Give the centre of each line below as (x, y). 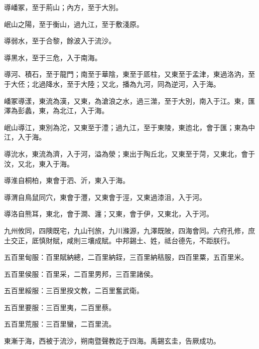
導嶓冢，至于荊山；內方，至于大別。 (63, 7)
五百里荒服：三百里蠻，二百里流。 (60, 324)
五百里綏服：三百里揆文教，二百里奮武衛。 (74, 290)
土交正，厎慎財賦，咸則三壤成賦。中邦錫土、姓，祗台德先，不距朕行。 (119, 240)
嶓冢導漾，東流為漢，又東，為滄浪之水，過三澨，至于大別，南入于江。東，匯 (129, 100)
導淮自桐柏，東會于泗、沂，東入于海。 (67, 180)
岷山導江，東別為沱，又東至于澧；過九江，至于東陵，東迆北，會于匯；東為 (126, 127)
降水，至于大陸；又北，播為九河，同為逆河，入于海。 (133, 84)
